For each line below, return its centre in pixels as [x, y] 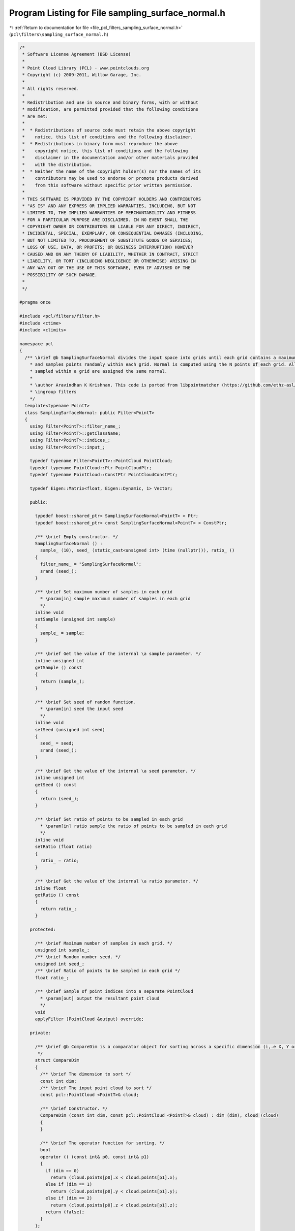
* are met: [35, 116]
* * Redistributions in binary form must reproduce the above [100, 144]
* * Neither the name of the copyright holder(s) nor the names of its [112, 171]
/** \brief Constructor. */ [74, 1109]
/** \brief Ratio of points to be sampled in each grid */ [108, 971]
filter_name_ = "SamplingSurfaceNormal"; [91, 564]
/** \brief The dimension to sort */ [86, 1074]
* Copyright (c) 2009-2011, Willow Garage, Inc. [82, 75]
